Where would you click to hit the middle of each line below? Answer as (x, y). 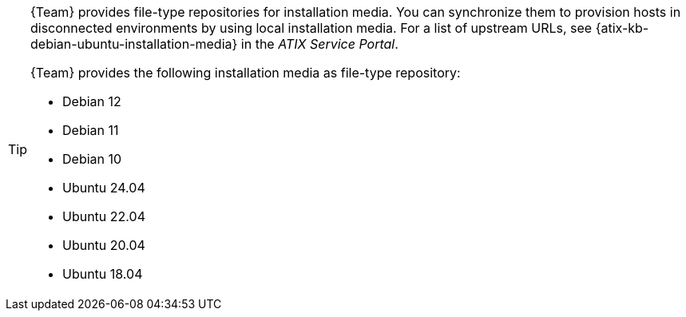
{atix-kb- (622, 28)
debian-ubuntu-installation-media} (134, 44)
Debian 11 (91, 130)
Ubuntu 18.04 (103, 274)
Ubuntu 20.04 (104, 245)
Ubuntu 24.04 (104, 188)
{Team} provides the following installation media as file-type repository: (246, 73)
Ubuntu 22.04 (104, 216)
